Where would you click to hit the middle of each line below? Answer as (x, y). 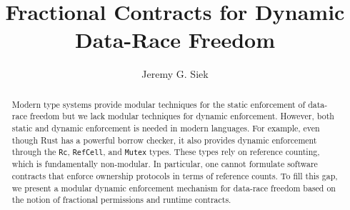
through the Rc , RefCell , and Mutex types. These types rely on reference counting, (166, 152)
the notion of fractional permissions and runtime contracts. (121, 200)
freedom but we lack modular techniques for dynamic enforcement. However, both (182, 116)
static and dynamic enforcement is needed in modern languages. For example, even (166, 128)
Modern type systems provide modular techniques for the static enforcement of (159, 104)
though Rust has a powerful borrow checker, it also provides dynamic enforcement (164, 140)
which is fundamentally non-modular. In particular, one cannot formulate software (165, 164)
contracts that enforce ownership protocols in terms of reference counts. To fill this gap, (175, 176)
